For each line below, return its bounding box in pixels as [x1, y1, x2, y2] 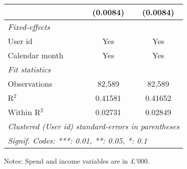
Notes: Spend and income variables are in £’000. [4, 156, 150, 166]
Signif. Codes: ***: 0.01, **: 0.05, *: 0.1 [8, 135, 147, 146]
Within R [8, 106, 41, 118]
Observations [8, 78, 52, 89]
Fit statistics [8, 64, 51, 75]
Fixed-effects [8, 21, 50, 32]
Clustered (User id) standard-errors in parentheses [8, 121, 180, 132]
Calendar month [8, 49, 64, 61]
